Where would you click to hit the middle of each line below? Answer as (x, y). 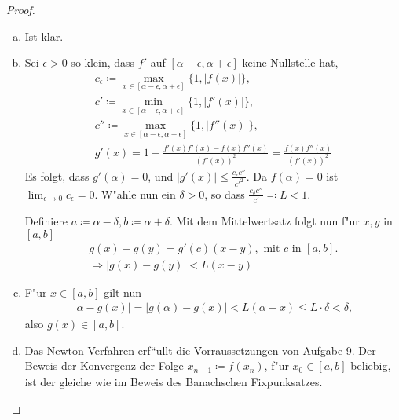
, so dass (225, 194)
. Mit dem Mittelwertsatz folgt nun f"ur (264, 221)
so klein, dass (103, 62)
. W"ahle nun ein (135, 194)
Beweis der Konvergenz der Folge (104, 365)
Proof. (21, 9)
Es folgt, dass (57, 175)
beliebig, (371, 365)
